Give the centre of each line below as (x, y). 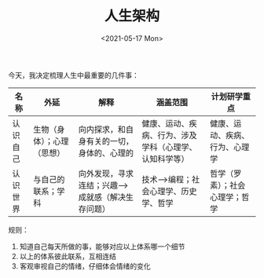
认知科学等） (166, 159)
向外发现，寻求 (106, 174)
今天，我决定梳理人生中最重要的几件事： (73, 75)
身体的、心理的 (106, 152)
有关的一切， (110, 141)
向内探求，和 (102, 129)
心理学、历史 (174, 191)
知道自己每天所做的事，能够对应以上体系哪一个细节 (102, 246)
